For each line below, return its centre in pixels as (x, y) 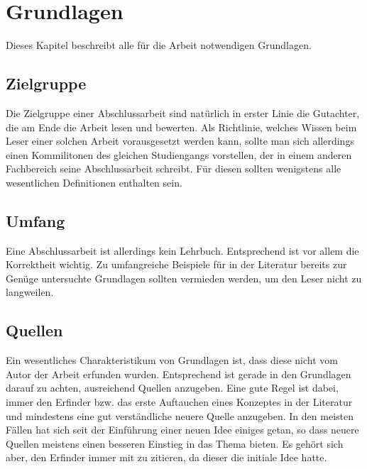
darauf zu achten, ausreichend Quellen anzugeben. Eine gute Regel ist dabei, (172, 388)
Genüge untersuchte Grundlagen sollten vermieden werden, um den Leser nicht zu (184, 278)
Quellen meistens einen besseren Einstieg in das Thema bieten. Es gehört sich (175, 443)
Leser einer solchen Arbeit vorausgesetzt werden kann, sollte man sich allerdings (180, 141)
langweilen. (30, 292)
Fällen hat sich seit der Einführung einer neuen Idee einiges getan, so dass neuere (182, 430)
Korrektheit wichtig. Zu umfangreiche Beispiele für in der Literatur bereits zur (176, 264)
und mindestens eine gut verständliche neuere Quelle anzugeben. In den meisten (180, 415)
